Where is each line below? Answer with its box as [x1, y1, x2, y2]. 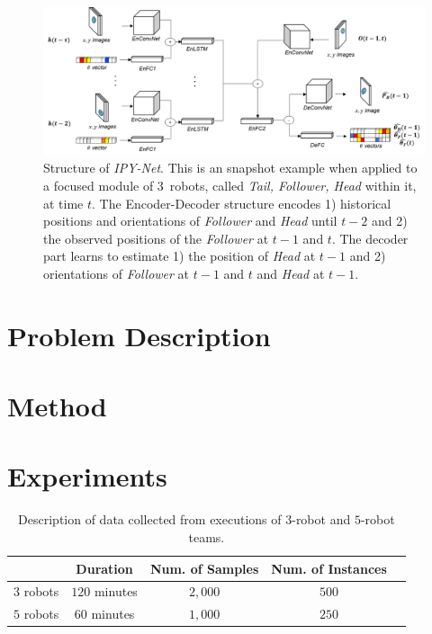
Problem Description [7, 317, 271, 353]
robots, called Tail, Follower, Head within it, [169, 175, 417, 194]
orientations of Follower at [43, 263, 190, 282]
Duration [76, 558, 133, 577]
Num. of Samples [149, 558, 259, 577]
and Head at [256, 263, 325, 282]
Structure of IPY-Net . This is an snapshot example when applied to [43, 158, 418, 177]
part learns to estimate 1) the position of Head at [43, 246, 316, 265]
